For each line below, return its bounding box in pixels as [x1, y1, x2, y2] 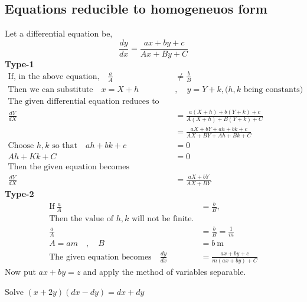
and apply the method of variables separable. [83, 265, 246, 278]
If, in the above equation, [8, 72, 100, 81]
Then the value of [49, 214, 114, 223]
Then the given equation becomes [8, 162, 129, 171]
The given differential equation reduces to [8, 97, 159, 106]
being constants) [243, 85, 303, 94]
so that [52, 141, 77, 150]
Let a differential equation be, [5, 27, 113, 40]
